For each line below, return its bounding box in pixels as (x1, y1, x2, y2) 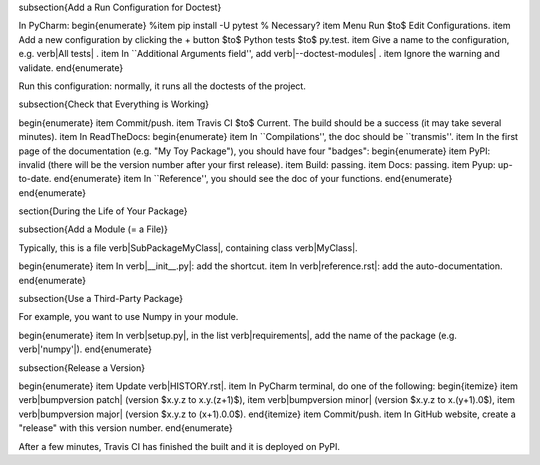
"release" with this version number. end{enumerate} (18, 422, 234, 434)
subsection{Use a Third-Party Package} (18, 293, 184, 305)
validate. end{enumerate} (18, 61, 124, 74)
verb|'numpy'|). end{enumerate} (18, 343, 153, 355)
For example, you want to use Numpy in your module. (18, 311, 239, 323)
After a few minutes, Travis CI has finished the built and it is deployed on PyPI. (18, 440, 340, 452)
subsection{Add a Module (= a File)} (18, 223, 169, 235)
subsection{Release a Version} (18, 361, 145, 374)
